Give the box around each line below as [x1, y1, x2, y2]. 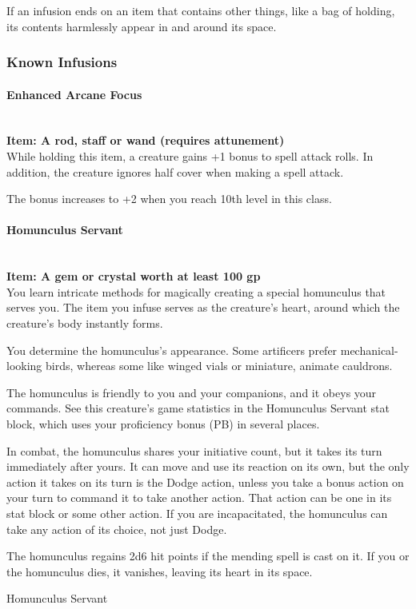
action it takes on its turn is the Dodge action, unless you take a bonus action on [6, 473, 404, 490]
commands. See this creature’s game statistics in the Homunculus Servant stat [6, 400, 390, 416]
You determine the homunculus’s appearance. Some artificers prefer [6, 341, 338, 358]
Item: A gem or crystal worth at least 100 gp [6, 268, 261, 285]
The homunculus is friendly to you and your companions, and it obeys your [6, 384, 377, 400]
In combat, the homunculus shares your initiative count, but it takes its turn [6, 442, 382, 459]
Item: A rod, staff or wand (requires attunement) [6, 132, 285, 149]
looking [6, 357, 42, 374]
